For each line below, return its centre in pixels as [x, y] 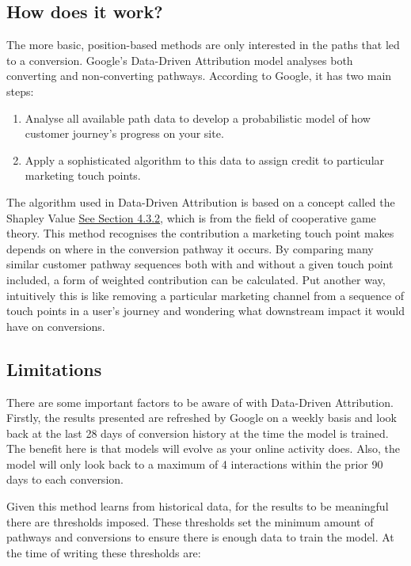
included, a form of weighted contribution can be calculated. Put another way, [196, 279]
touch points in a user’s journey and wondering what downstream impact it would [205, 311]
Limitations [54, 368]
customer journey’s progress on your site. [124, 133]
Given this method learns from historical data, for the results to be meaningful [198, 506]
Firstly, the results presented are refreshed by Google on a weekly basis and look [202, 418]
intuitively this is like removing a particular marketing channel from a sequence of [205, 295]
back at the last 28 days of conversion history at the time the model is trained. [198, 433]
